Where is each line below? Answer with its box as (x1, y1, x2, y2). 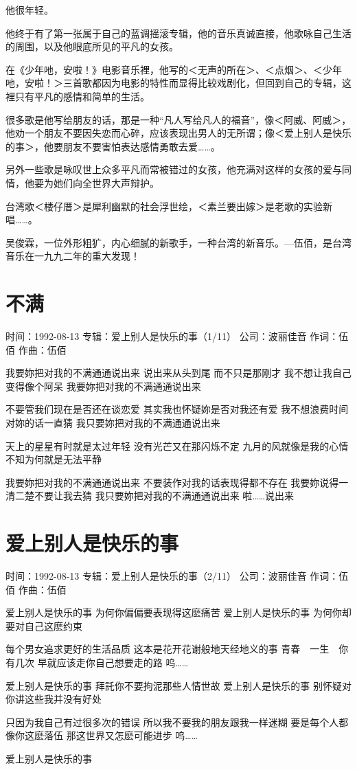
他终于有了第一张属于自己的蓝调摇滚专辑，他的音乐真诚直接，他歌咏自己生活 (5, 25, 352, 40)
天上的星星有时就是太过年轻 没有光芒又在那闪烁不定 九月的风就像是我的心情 (5, 438, 349, 453)
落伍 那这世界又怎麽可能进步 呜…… (43, 728, 198, 743)
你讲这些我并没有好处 (5, 692, 102, 706)
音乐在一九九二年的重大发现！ (5, 249, 140, 263)
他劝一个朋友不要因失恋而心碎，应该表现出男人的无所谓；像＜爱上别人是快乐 (5, 126, 352, 140)
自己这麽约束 (24, 618, 82, 633)
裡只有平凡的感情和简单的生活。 (5, 89, 150, 103)
